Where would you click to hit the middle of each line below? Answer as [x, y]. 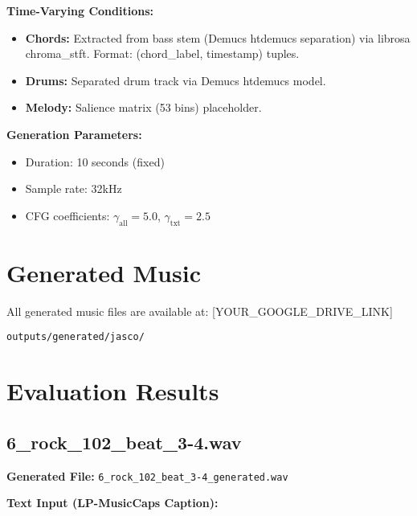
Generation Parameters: [74, 134]
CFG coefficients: [67, 215]
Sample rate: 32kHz [74, 188]
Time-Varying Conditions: [80, 10]
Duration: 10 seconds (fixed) [95, 161]
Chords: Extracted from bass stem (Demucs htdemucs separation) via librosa [218, 37]
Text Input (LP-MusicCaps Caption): [112, 503]
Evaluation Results [113, 391]
